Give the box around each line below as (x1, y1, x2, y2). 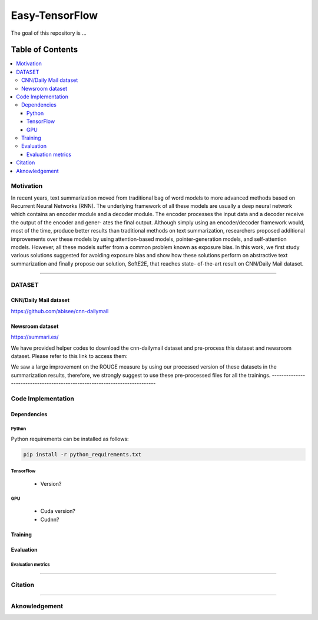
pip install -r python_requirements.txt (23, 451, 141, 458)
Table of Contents (11, 45, 78, 55)
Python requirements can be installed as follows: (11, 436, 129, 443)
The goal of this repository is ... (11, 29, 87, 37)
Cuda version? (40, 508, 76, 515)
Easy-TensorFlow (11, 9, 98, 22)
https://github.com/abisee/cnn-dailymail (11, 307, 109, 314)
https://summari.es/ (11, 333, 59, 341)
